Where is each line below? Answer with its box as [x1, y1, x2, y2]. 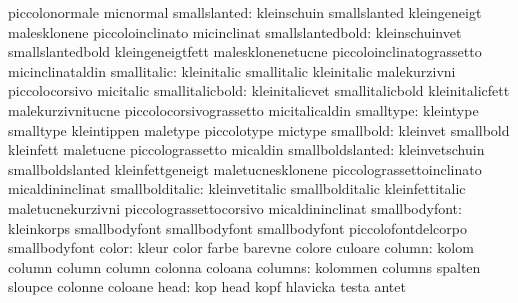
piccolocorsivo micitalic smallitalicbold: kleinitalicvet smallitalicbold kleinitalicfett [8, 80, 510, 101]
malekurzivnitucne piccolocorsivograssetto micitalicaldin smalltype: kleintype [8, 99, 479, 120]
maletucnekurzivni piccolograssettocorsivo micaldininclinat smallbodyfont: [8, 197, 462, 218]
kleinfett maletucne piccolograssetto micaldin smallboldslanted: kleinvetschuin [8, 139, 485, 160]
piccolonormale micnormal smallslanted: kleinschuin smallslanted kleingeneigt [8, 2, 482, 22]
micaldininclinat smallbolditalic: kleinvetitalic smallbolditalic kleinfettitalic [8, 178, 466, 199]
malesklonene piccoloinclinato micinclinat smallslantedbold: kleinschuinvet [8, 21, 462, 42]
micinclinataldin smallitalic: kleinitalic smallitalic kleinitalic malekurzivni [8, 60, 456, 81]
